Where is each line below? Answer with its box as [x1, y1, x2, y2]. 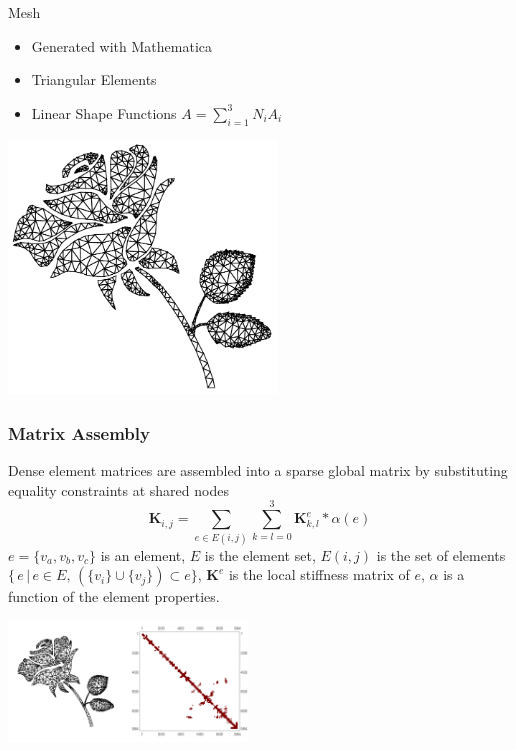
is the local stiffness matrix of [228, 564, 410, 585]
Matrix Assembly [8, 420, 150, 445]
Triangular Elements [31, 69, 157, 90]
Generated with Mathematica [31, 35, 212, 56]
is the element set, [204, 544, 316, 565]
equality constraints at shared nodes [8, 479, 229, 500]
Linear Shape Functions [31, 102, 177, 123]
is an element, [100, 544, 186, 565]
